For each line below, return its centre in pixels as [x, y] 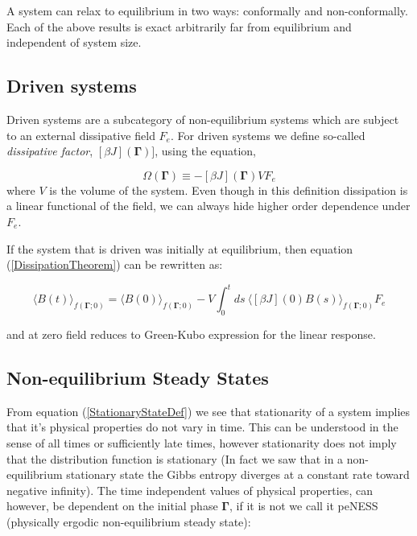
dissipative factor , [50, 151]
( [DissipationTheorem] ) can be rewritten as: [115, 264]
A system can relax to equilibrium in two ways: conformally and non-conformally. [207, 10]
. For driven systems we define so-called [268, 135]
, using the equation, [205, 151]
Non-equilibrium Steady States [138, 378]
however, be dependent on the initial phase [112, 506]
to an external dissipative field [81, 135]
